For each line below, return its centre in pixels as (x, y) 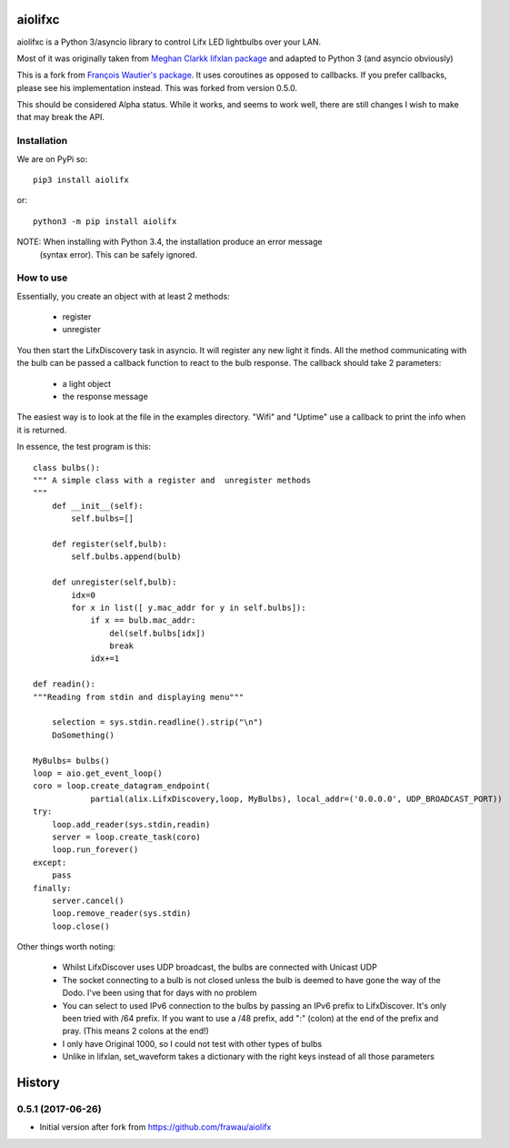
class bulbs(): (67, 467)
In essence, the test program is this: (84, 447)
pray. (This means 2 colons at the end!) (135, 1031)
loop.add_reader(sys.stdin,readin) (131, 824)
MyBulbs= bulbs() (71, 761)
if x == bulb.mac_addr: (143, 620)
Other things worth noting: (66, 947)
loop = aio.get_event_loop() (98, 773)
